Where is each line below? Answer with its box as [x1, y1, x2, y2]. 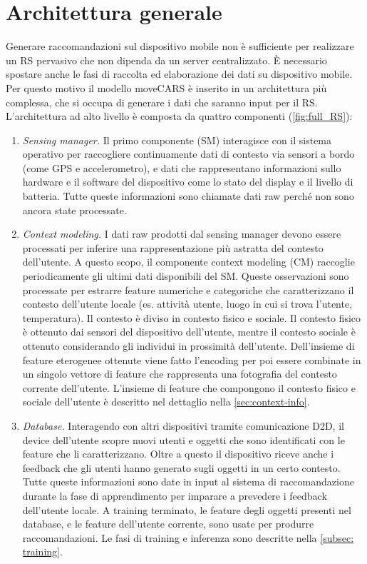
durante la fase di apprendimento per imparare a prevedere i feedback [22, 488, 327, 503]
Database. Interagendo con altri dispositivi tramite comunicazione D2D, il [22, 418, 344, 433]
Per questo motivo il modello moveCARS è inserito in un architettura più [6, 80, 327, 95]
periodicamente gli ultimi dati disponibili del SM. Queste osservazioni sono [22, 268, 349, 283]
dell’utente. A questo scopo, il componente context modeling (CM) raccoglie [22, 254, 355, 269]
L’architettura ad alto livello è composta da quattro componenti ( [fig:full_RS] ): [6, 109, 353, 124]
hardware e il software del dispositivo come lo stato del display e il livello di [22, 174, 353, 189]
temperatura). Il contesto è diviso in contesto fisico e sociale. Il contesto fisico [22, 310, 361, 325]
